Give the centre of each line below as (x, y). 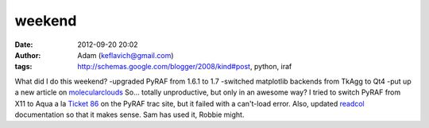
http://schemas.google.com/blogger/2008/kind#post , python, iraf (185, 67)
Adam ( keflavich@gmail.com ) (126, 55)
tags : (23, 67)
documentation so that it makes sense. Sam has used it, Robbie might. (129, 114)
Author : (28, 55)
